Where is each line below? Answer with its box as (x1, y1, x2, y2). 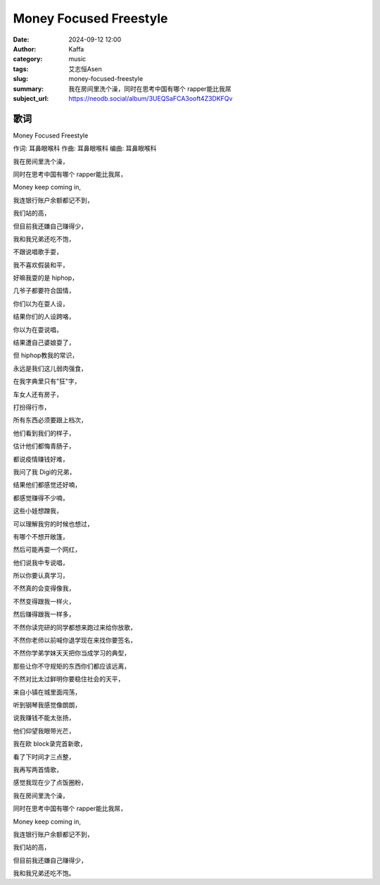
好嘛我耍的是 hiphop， (13, 273, 79, 282)
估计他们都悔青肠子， (13, 442, 75, 450)
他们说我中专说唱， (13, 558, 69, 567)
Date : (13, 35, 30, 44)
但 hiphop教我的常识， (13, 351, 79, 359)
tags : (13, 64, 29, 73)
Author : (13, 44, 37, 53)
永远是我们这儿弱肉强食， (13, 364, 87, 373)
